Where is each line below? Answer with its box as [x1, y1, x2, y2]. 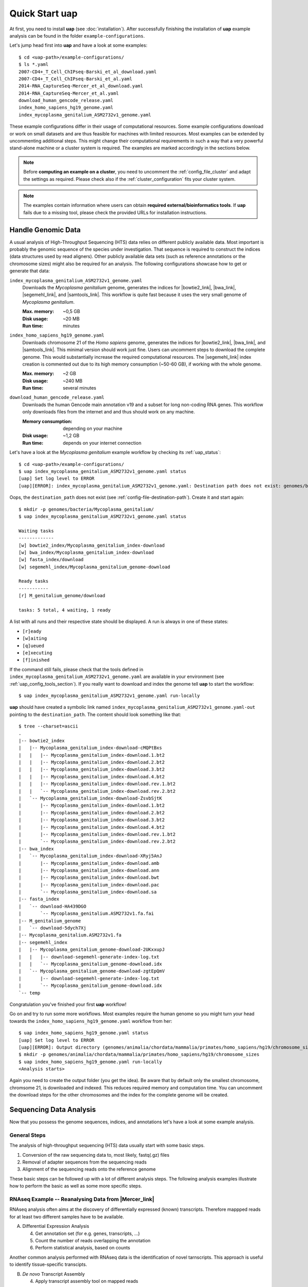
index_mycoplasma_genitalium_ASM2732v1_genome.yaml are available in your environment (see [9, 673, 224, 680]
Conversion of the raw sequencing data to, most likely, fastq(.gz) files [22, 1152, 169, 1158]
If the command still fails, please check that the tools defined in [9, 666, 144, 672]
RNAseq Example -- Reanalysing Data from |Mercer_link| [9, 1196, 155, 1203]
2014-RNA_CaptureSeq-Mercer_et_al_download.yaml [18, 83, 143, 89]
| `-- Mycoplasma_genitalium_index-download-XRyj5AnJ [18, 853, 162, 859]
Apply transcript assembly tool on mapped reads [35, 1278, 139, 1284]
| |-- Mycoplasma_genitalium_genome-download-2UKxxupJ [18, 947, 165, 952]
